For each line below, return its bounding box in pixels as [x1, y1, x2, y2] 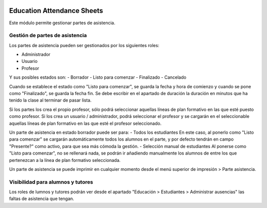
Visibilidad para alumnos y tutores [9, 178, 93, 185]
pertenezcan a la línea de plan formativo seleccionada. [9, 157, 121, 163]
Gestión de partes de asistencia [9, 32, 87, 39]
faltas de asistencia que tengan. [9, 196, 74, 202]
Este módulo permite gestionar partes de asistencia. [9, 20, 116, 26]
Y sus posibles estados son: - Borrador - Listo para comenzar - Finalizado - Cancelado [9, 74, 186, 80]
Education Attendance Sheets [9, 6, 103, 15]
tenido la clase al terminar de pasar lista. [9, 97, 91, 104]
